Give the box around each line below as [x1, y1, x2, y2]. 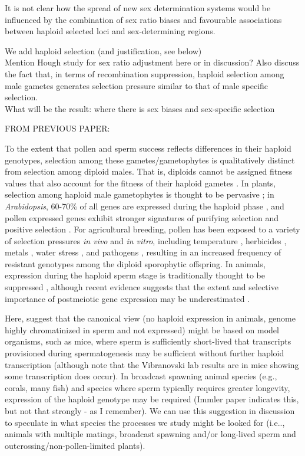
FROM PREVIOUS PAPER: [5, 122, 110, 134]
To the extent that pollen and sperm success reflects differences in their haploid [5, 142, 291, 154]
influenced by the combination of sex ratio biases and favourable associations [5, 13, 282, 25]
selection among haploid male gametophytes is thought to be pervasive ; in [5, 188, 274, 201]
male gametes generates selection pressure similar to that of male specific [5, 79, 268, 91]
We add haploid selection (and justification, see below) [5, 44, 202, 57]
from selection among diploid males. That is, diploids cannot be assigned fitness [5, 165, 293, 178]
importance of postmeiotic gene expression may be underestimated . [5, 292, 250, 304]
